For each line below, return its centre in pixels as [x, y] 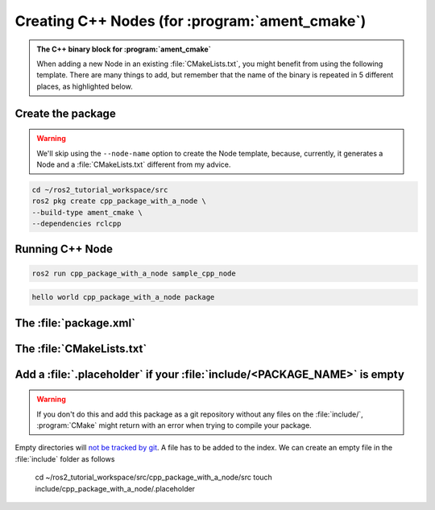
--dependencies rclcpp [77, 224]
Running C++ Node [64, 249]
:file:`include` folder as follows [65, 458]
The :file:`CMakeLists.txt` [81, 348]
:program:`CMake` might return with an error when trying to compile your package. [174, 425]
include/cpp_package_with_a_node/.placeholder [115, 488]
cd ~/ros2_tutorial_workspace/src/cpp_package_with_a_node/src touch [154, 477]
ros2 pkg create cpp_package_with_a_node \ [119, 201]
